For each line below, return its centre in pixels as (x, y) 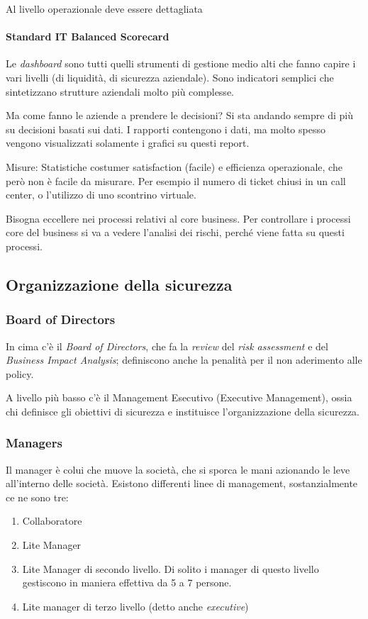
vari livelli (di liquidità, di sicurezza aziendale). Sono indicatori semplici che (170, 77)
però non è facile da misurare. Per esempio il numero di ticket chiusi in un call (176, 180)
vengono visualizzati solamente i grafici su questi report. (128, 143)
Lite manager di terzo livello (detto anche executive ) (135, 606)
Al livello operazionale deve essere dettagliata (104, 9)
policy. (20, 373)
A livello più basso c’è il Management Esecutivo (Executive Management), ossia (179, 397)
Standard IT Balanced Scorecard (88, 37)
